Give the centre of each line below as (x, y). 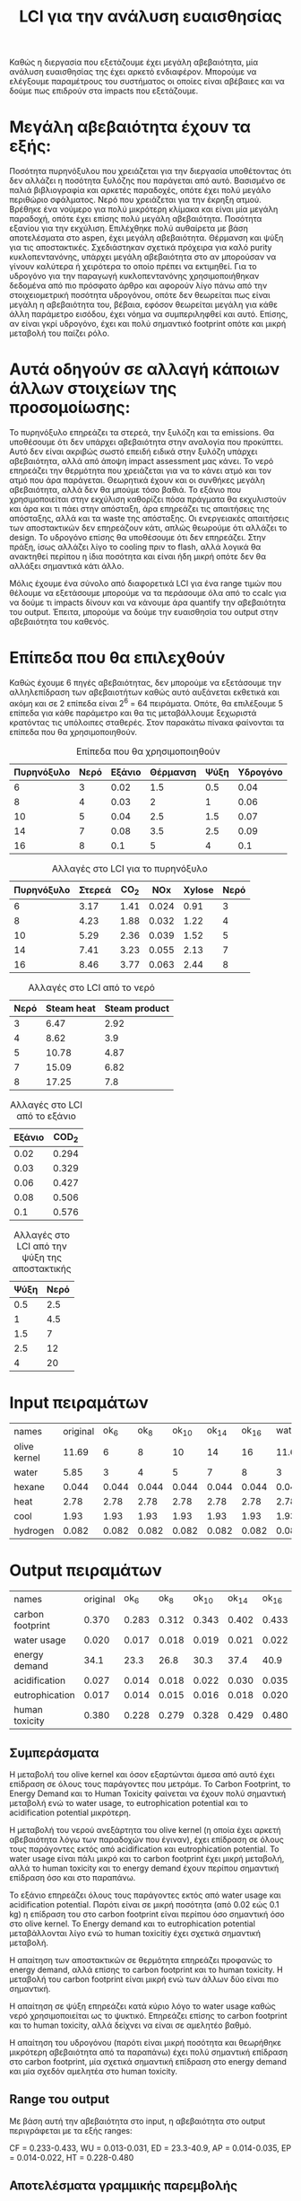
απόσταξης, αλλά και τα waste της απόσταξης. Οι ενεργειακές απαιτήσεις (149, 519)
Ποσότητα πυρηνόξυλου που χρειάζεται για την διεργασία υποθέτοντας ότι (150, 171)
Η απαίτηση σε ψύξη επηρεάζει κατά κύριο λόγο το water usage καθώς (142, 2006)
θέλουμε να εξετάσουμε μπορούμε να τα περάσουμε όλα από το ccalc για (148, 593)
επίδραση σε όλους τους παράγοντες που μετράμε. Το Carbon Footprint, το (150, 1784)
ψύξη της (42, 1258)
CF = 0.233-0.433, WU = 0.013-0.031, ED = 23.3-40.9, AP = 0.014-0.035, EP (150, 2148)
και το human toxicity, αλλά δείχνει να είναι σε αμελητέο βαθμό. (130, 2025)
